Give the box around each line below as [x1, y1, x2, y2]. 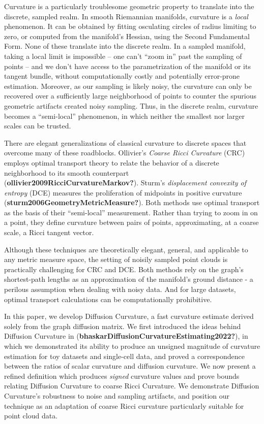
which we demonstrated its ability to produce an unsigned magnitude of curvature [4, 341, 260, 351]
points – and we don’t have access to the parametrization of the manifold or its [4, 60, 251, 71]
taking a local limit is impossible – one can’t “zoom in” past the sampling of [4, 50, 242, 61]
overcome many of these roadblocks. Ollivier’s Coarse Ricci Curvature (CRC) [4, 147, 245, 158]
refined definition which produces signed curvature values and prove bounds [4, 370, 240, 381]
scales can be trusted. [4, 120, 71, 131]
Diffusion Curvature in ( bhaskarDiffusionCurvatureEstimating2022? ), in [4, 331, 248, 341]
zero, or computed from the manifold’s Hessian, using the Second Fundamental [4, 30, 250, 41]
